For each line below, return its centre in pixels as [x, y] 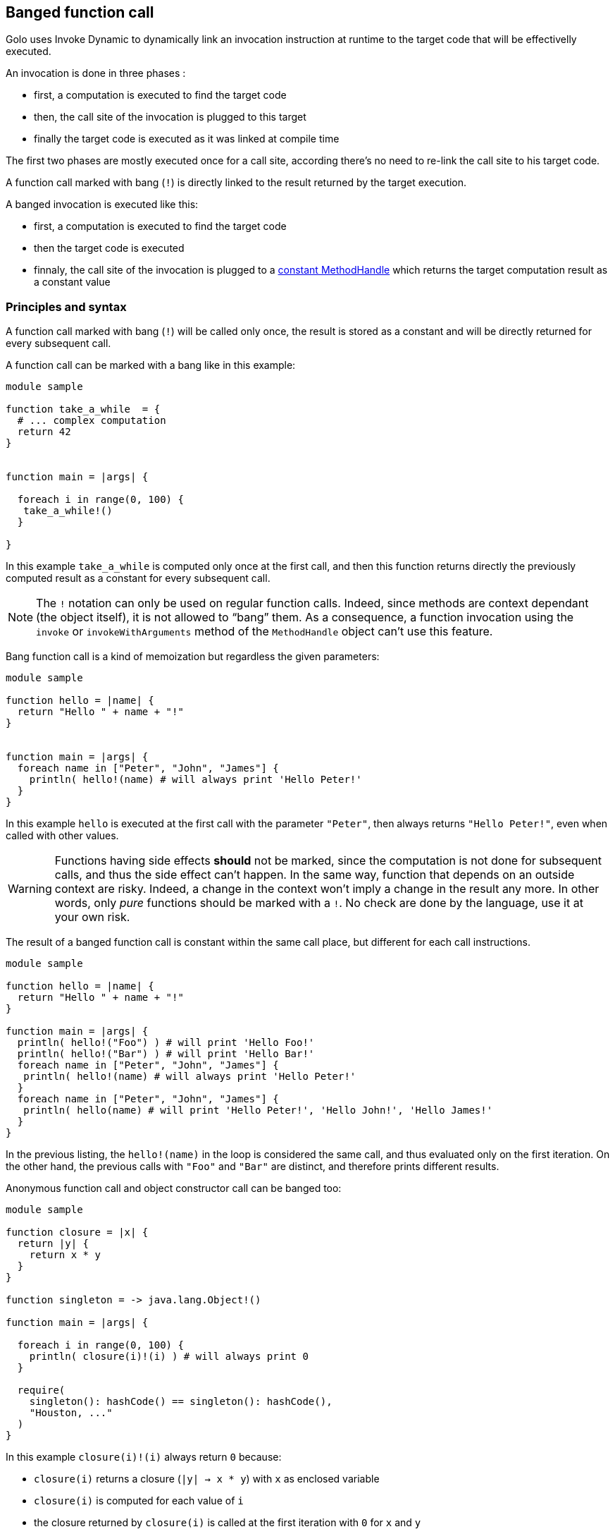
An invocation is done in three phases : [96, 73]
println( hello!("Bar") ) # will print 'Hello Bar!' [166, 1054]
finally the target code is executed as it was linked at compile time [187, 139]
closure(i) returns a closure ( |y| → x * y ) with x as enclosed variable [207, 1479]
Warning [30, 889]
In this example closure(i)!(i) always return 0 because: [144, 1457]
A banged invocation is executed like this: [102, 205]
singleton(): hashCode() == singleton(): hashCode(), [181, 1402]
